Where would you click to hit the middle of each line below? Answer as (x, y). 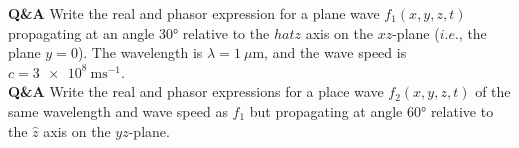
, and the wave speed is (335, 52)
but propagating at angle (326, 110)
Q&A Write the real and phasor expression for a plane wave (194, 13)
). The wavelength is (140, 52)
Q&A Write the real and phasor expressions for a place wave (196, 91)
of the (493, 91)
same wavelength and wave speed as (118, 110)
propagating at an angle (81, 32)
